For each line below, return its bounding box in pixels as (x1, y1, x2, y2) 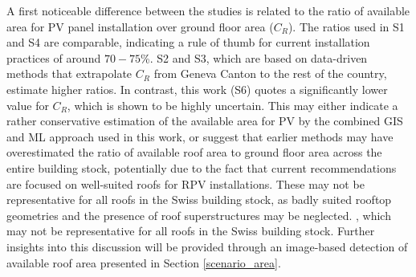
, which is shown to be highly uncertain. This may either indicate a (67, 96, 398, 113)
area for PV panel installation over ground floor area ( (6, 18, 274, 35)
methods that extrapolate (6, 65, 133, 82)
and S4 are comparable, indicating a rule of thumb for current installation (6, 34, 370, 51)
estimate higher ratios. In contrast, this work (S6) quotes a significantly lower (6, 80, 388, 97)
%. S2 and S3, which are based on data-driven (141, 49, 368, 66)
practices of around (6, 49, 101, 66)
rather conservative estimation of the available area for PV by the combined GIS (6, 112, 403, 129)
